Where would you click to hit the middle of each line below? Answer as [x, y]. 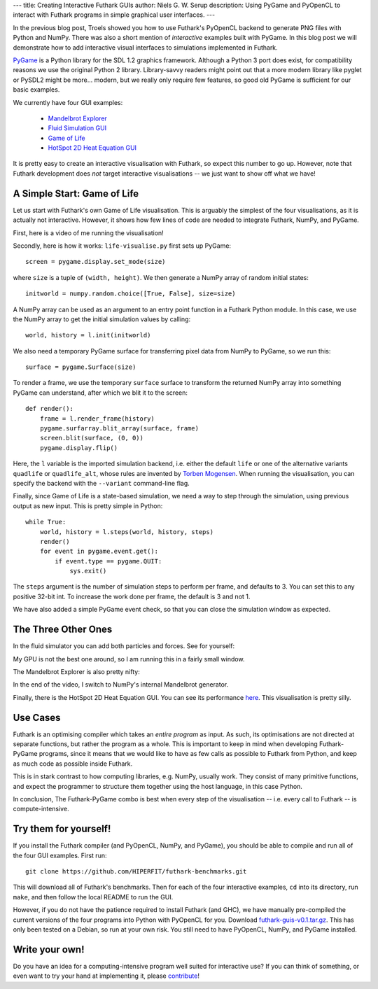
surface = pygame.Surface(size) [81, 367]
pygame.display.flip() [79, 448]
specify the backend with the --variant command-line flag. [101, 483]
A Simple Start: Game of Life [76, 194]
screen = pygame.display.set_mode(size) [96, 262]
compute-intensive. [41, 809]
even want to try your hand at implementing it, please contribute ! [106, 976]
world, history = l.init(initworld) [88, 335]
